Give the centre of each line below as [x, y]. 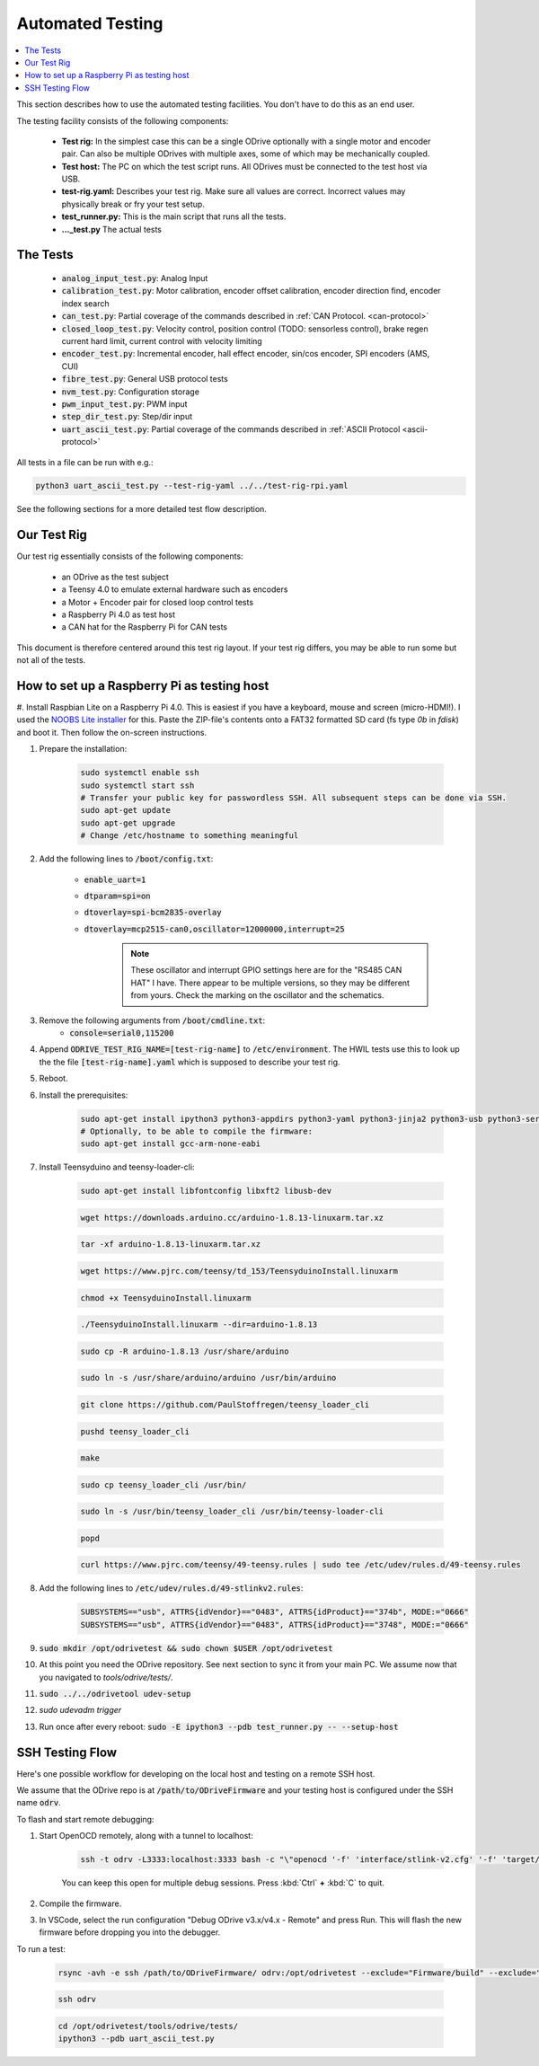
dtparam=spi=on [118, 896]
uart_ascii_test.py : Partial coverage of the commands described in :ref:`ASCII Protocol [231, 429]
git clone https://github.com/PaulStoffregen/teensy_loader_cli [225, 1404]
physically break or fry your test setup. [133, 204]
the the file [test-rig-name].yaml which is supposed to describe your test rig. [190, 1062]
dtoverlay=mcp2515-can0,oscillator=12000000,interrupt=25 [214, 929]
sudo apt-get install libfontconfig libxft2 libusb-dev [206, 1191]
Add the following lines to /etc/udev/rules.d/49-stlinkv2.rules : [171, 1588]
